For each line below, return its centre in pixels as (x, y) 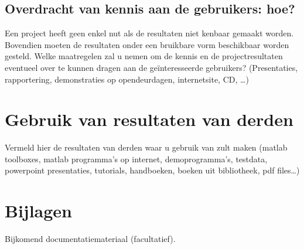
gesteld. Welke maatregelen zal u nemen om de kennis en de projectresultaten (144, 56)
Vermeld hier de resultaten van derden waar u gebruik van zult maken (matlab (146, 147)
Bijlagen (38, 211)
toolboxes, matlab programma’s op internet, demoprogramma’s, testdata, (136, 158)
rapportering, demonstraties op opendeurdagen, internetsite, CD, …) (127, 79)
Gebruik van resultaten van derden (149, 119)
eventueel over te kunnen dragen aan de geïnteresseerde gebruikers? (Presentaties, (151, 67)
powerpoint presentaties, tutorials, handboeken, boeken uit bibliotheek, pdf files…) (152, 170)
